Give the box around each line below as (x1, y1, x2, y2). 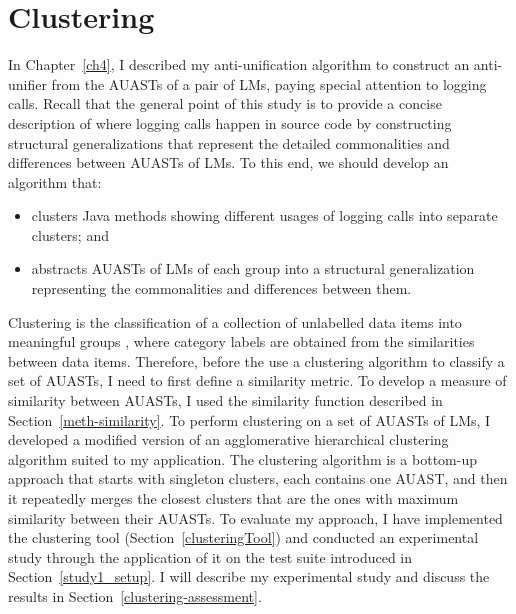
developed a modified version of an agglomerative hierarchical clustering (8, 429, 449, 450)
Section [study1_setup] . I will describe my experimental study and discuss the (8, 566, 490, 587)
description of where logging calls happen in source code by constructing (8, 112, 452, 133)
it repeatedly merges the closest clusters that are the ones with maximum (8, 488, 459, 508)
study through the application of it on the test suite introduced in (8, 546, 413, 567)
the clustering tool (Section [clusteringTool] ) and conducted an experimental (8, 527, 479, 548)
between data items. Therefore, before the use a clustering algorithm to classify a (8, 350, 505, 371)
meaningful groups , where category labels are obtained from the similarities (8, 331, 475, 352)
